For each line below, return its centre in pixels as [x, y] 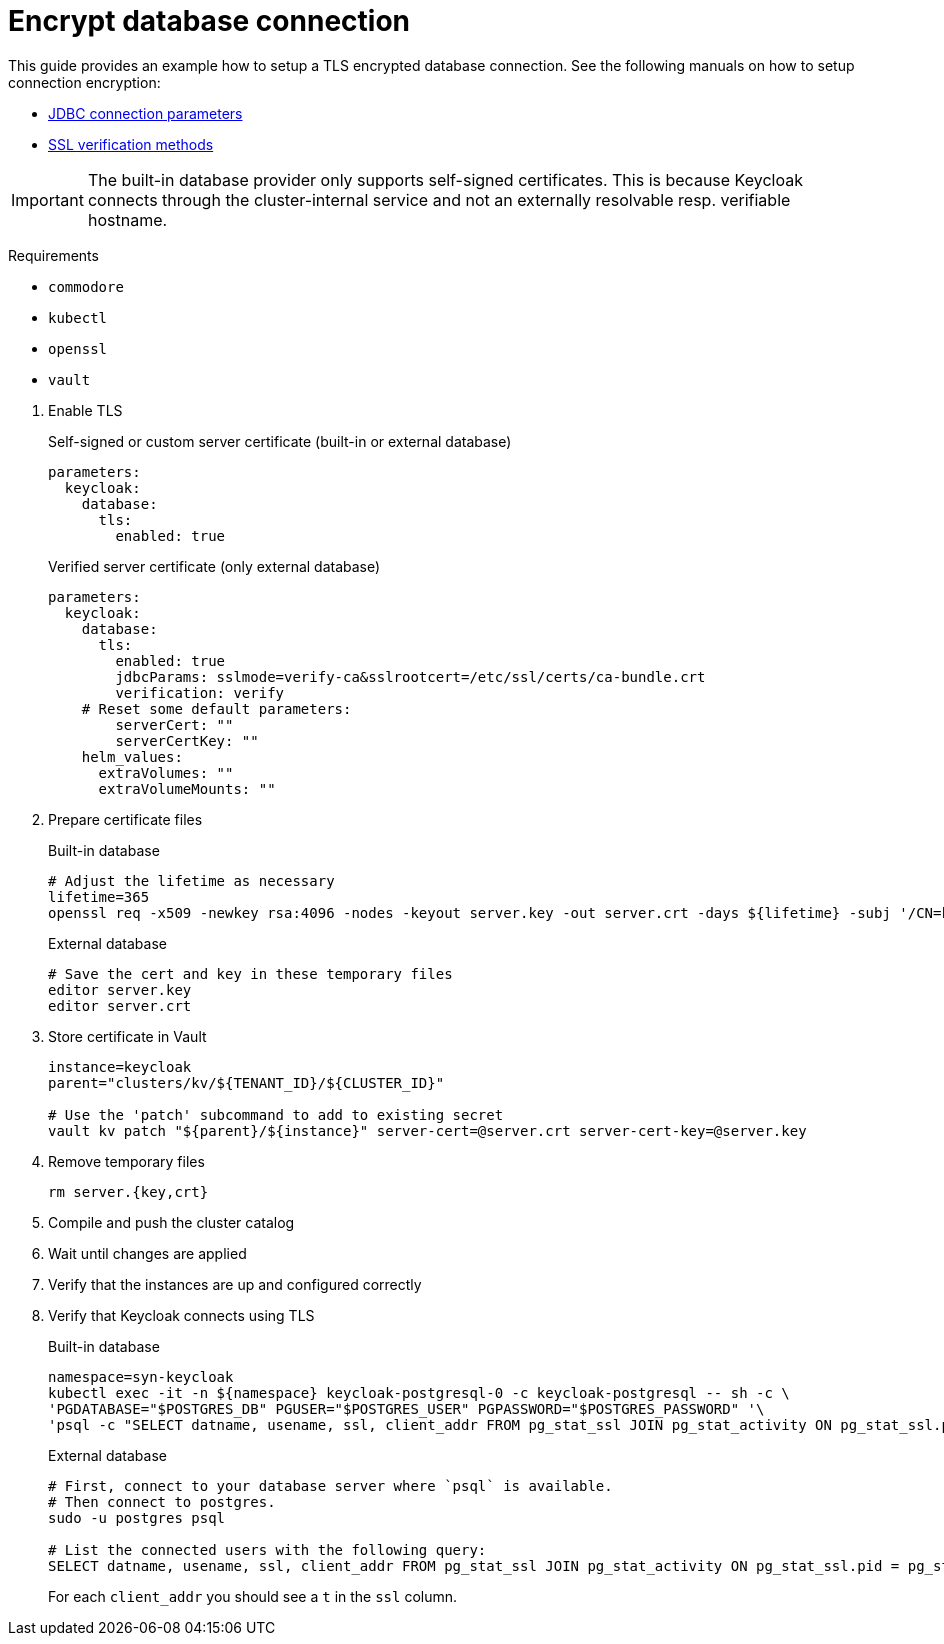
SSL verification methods [131, 144]
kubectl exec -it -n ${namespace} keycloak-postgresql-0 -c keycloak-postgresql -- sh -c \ [419, 1392]
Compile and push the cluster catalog [171, 1222]
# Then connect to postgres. [162, 1501]
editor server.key [120, 989]
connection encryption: [84, 82]
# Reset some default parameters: [216, 708]
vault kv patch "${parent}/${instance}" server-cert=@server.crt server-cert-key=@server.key [427, 1130]
